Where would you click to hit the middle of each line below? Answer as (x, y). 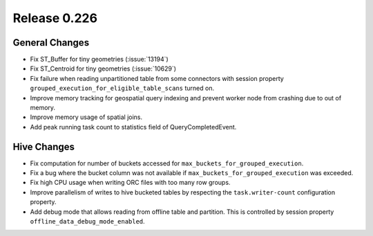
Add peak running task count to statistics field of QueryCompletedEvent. (133, 127)
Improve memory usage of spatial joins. (86, 117)
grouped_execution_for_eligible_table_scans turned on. (122, 88)
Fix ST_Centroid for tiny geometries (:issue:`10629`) (103, 69)
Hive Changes (44, 146)
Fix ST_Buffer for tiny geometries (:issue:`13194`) (99, 60)
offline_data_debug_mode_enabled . (87, 221)
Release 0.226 (55, 18)
